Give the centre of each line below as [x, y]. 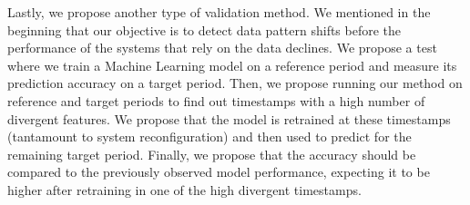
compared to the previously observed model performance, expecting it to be [219, 172]
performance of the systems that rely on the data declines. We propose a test [222, 48]
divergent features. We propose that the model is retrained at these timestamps [229, 118]
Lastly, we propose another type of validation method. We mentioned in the [219, 12]
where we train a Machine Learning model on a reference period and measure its [232, 65]
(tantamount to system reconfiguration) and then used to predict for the [209, 137]
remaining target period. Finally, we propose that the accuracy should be [212, 154]
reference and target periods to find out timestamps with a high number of [216, 100]
